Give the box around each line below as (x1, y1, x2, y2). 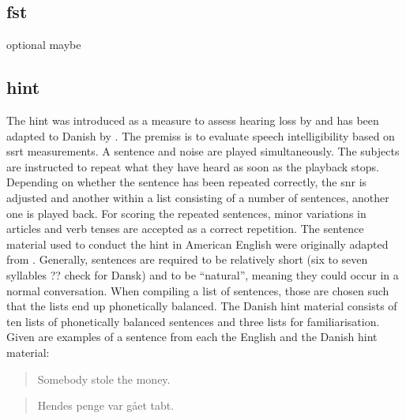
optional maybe (6, 36, 81, 53)
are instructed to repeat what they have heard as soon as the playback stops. (6, 158, 379, 174)
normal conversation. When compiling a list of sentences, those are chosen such (6, 282, 389, 298)
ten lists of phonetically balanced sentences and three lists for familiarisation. (6, 313, 380, 329)
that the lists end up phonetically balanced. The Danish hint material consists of (6, 298, 397, 314)
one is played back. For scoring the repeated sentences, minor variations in (6, 204, 367, 221)
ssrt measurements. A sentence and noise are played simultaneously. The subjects (6, 143, 400, 159)
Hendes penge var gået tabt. (37, 397, 175, 414)
